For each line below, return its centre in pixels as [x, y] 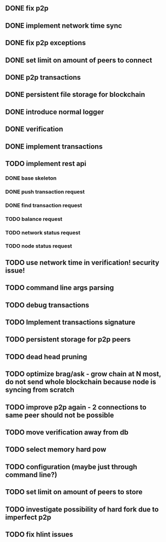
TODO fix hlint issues [39, 534]
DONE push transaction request [45, 191]
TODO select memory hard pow [56, 449]
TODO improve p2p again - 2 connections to [76, 407]
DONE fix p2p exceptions [46, 43]
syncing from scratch [40, 390]
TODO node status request [39, 246]
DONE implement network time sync [64, 26]
